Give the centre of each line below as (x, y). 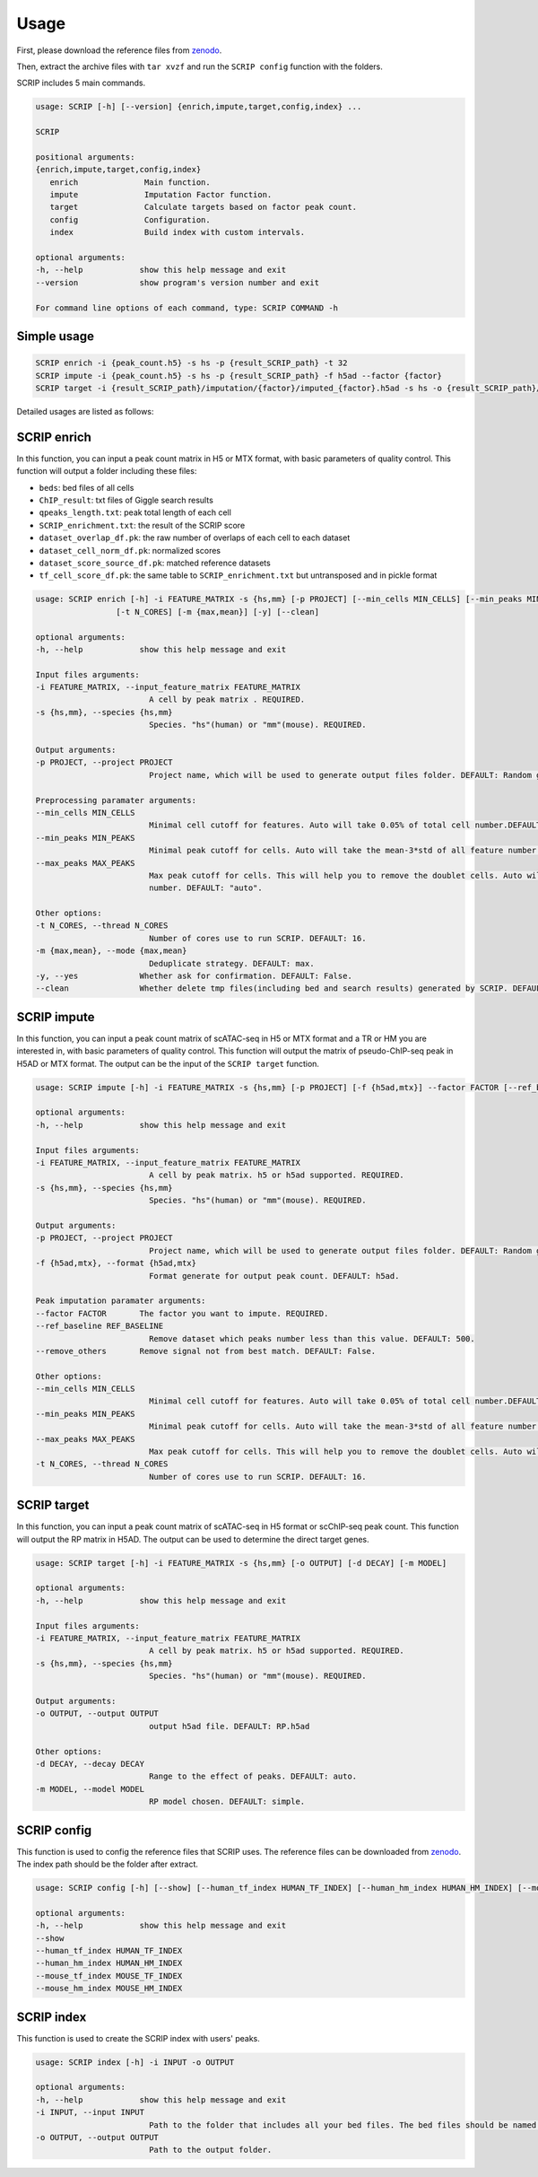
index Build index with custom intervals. (178, 232)
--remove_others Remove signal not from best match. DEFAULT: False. (206, 1351)
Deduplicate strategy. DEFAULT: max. (231, 963)
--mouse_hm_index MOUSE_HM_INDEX (109, 1989)
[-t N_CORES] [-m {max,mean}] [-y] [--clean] (217, 612)
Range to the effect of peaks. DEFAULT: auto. (253, 1776)
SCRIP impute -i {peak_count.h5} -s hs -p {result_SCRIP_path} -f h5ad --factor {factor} (239, 376)
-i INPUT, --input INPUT (90, 2112)
